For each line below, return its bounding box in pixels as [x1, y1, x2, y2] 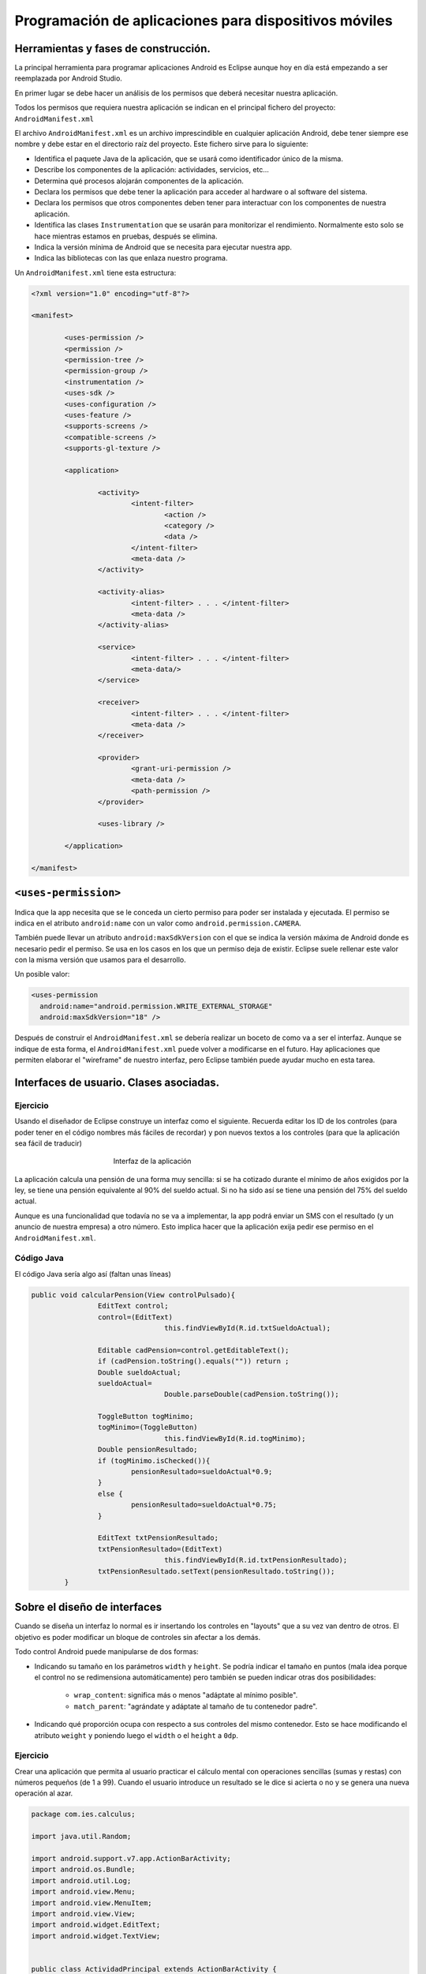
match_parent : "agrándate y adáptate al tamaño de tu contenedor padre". [73, 1702, 318, 1711]
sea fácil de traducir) [14, 1138, 83, 1148]
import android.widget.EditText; [31, 1920, 161, 1930]
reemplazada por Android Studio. [14, 73, 122, 83]
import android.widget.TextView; [31, 1931, 161, 1940]
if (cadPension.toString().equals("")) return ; [97, 1357, 290, 1366]
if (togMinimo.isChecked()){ [97, 1456, 211, 1465]
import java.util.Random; [31, 1832, 132, 1841]
